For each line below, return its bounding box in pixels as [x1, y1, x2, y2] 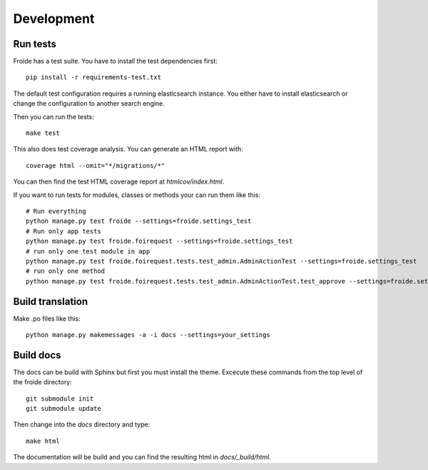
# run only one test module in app [26, 247, 151, 255]
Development [13, 11, 95, 26]
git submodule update [26, 404, 101, 413]
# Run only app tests [26, 227, 101, 235]
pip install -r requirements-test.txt [26, 74, 162, 81]
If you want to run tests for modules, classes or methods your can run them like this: [13, 190, 260, 199]
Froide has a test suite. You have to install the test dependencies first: [13, 57, 218, 66]
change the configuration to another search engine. [13, 99, 165, 108]
